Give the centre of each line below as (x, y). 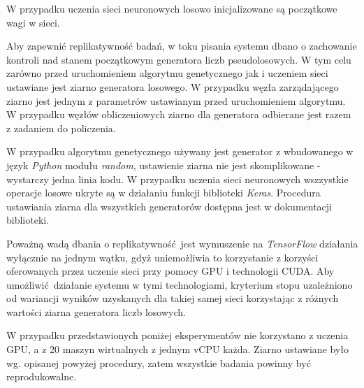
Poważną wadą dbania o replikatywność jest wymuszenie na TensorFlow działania (182, 243)
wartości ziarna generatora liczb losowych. (96, 311)
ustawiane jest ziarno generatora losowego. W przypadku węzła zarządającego (173, 86)
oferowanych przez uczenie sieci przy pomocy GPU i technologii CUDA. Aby (170, 271)
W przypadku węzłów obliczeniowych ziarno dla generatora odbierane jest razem (179, 114)
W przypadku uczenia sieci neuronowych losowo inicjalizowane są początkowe (172, 8)
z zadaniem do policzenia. (61, 128)
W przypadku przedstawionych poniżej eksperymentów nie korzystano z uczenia (177, 335)
